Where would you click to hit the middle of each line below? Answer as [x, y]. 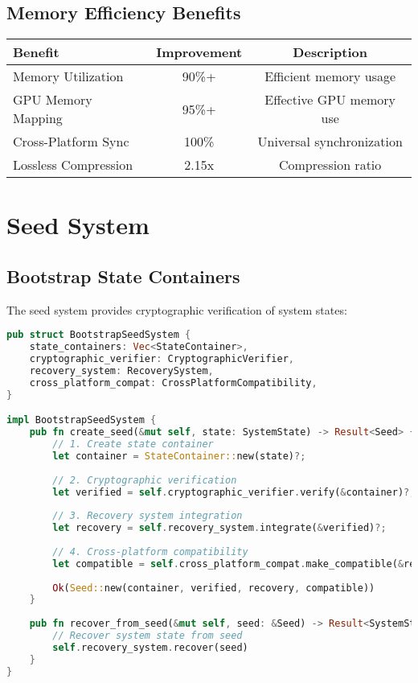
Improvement [199, 52]
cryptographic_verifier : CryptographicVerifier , [162, 359]
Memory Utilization [68, 76]
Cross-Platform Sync [71, 142]
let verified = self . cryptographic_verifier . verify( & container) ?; [234, 492]
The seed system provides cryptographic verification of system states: [177, 309]
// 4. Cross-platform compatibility [150, 551]
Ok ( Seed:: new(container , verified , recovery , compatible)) [214, 588]
